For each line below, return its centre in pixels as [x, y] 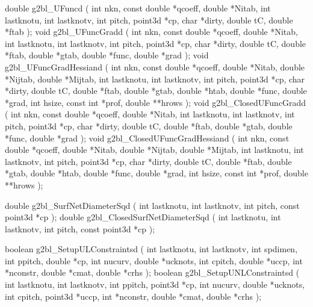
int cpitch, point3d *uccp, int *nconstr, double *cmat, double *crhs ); [133, 296]
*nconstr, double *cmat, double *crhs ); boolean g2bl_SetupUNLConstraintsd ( [152, 272]
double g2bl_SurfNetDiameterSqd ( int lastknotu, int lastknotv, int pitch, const [152, 205]
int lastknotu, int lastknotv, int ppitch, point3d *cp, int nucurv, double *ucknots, [155, 284]
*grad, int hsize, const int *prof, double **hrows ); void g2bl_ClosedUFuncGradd [156, 102]
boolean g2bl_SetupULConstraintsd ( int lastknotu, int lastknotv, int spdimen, [151, 249]
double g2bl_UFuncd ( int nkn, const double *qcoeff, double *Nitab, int [138, 8]
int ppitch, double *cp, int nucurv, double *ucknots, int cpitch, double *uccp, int [154, 260]
